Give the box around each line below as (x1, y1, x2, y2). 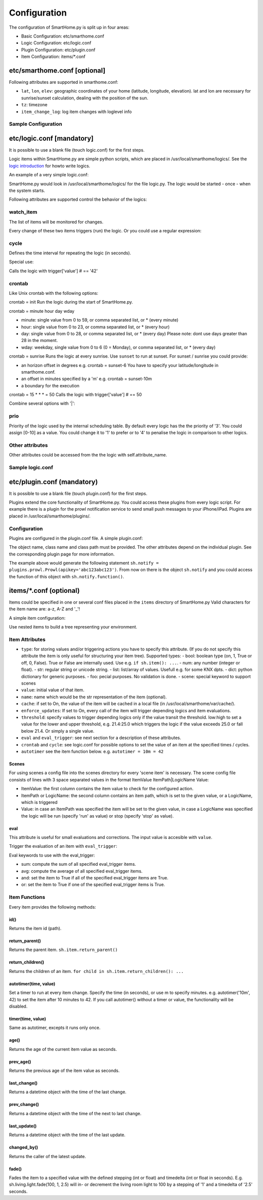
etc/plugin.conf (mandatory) (9, 477, 98, 486)
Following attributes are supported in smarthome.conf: (9, 79, 119, 85)
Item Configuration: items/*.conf (21, 54, 86, 59)
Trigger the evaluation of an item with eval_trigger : (9, 843, 117, 849)
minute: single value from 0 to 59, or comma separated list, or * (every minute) (21, 317, 179, 323)
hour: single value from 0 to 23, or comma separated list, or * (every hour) (21, 324, 170, 330)
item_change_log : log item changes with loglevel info (21, 109, 132, 114)
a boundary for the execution (21, 382, 80, 388)
